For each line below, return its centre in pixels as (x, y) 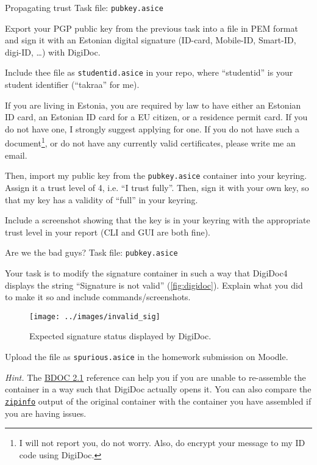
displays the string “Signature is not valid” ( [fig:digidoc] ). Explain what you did (154, 285)
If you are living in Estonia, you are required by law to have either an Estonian (153, 105)
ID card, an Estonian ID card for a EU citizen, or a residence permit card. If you (156, 117)
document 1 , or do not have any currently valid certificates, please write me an (150, 142)
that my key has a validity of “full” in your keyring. (102, 199)
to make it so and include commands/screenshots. (98, 297)
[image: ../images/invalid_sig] (95, 316)
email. (16, 155)
